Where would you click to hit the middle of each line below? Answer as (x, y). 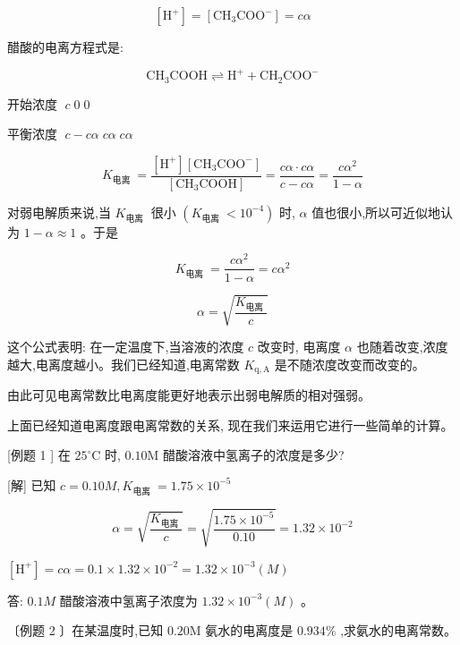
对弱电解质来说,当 (59, 212)
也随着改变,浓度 (402, 347)
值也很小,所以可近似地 (376, 212)
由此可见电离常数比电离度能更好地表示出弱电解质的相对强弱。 (189, 395)
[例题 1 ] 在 (39, 455)
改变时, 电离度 (299, 347)
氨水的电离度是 (249, 630)
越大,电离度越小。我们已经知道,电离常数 (124, 364)
